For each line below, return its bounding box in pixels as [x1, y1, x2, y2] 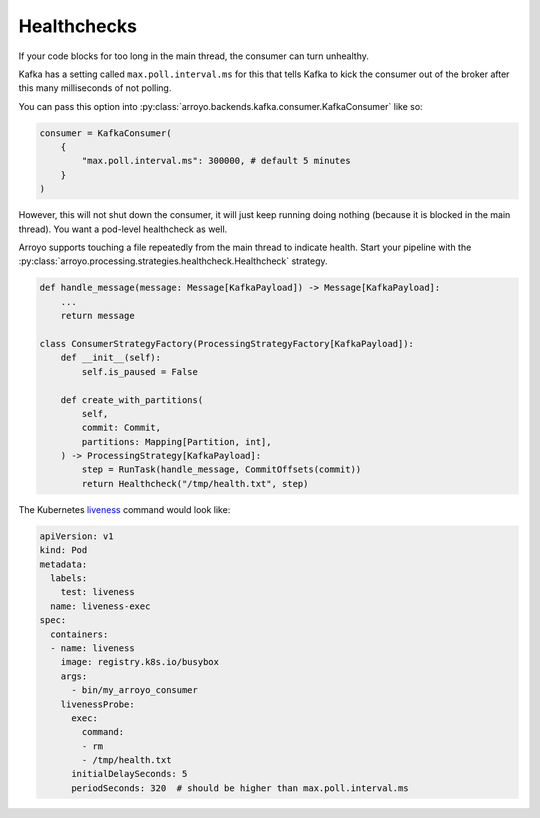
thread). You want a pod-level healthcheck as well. [18, 223, 228, 235]
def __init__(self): [60, 352, 162, 364]
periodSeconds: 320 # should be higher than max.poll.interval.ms [71, 782, 409, 794]
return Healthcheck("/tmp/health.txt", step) [81, 478, 309, 489]
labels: [50, 573, 88, 584]
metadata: [39, 558, 88, 570]
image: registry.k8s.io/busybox [60, 656, 220, 668]
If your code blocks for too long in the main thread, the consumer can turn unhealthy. [18, 50, 369, 62]
